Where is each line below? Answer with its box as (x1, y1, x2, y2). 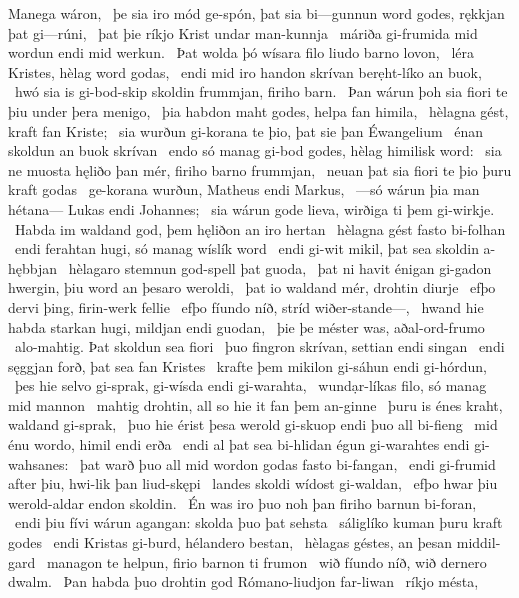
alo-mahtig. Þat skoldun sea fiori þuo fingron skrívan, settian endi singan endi (14, 336, 505, 357)
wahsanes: (8, 453, 69, 474)
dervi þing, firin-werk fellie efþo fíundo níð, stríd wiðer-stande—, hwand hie (8, 296, 484, 317)
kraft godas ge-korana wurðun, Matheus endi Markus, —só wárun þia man (8, 179, 480, 200)
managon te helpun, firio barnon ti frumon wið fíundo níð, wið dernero (46, 551, 487, 572)
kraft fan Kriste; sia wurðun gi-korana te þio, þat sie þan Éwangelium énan (8, 120, 484, 141)
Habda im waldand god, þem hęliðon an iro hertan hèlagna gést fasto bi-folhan (14, 218, 506, 239)
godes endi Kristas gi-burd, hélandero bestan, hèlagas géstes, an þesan (8, 532, 453, 553)
